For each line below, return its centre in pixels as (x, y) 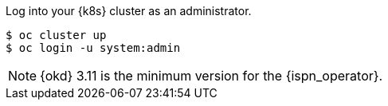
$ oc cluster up (56, 35)
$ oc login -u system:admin (93, 48)
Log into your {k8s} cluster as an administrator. (129, 11)
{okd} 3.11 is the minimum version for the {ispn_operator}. (212, 76)
